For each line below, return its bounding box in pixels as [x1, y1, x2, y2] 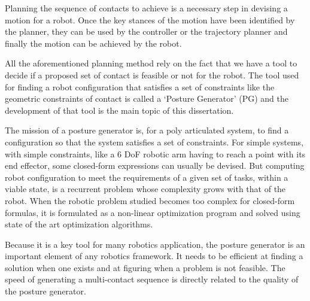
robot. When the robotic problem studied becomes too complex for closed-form [5, 194, 295, 206]
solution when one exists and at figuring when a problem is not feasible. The [5, 261, 285, 273]
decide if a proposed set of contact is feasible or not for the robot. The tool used [5, 68, 299, 81]
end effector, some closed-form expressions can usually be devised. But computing [5, 159, 305, 172]
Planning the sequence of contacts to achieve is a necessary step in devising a [5, 2, 288, 14]
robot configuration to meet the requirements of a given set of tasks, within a [5, 171, 288, 183]
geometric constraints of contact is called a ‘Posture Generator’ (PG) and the [5, 92, 288, 105]
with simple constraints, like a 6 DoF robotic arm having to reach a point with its [5, 147, 306, 160]
